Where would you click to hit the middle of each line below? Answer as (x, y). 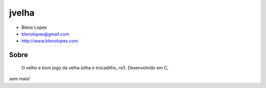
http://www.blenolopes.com (50, 41)
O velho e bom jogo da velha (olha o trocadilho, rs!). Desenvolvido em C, (95, 67)
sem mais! (19, 79)
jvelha (22, 13)
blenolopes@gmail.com (45, 34)
